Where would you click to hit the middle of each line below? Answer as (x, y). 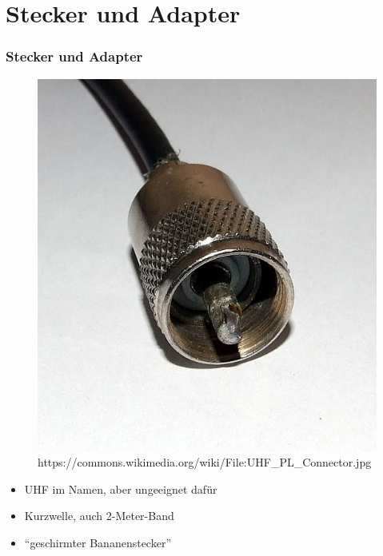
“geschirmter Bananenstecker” (98, 542)
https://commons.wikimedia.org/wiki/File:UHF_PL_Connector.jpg (205, 462)
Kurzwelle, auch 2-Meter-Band (99, 516)
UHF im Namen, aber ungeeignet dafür (121, 488)
